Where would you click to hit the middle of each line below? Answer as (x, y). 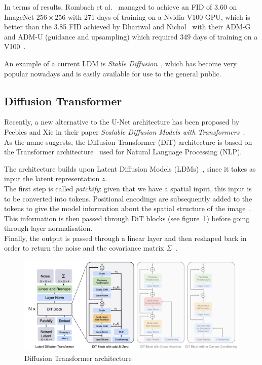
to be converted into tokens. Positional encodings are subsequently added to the (128, 198)
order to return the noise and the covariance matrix (84, 248)
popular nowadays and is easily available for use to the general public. (113, 73)
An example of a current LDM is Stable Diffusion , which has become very (121, 63)
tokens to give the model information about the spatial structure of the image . (128, 208)
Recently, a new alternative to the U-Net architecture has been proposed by (122, 122)
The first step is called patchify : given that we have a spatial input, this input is (128, 188)
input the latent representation (52, 178)
